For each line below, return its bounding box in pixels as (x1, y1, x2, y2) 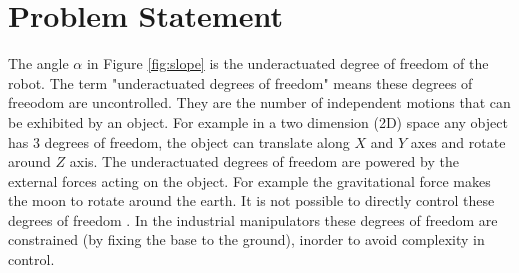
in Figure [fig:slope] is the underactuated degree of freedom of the (86, 53, 489, 74)
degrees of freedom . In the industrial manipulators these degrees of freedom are (8, 209, 498, 230)
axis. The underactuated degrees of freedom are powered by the (69, 151, 459, 172)
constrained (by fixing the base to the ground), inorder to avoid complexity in (8, 229, 485, 250)
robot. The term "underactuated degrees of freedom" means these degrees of (8, 72, 473, 93)
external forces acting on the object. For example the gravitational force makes (8, 170, 491, 191)
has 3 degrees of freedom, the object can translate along (8, 131, 350, 152)
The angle (8, 53, 69, 74)
